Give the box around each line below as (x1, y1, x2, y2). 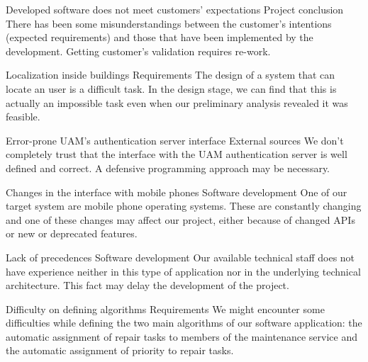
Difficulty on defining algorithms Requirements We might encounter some (6, 301, 325, 316)
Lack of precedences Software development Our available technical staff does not (6, 249, 355, 264)
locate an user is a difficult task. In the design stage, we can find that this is (6, 81, 337, 96)
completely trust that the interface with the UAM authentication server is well (6, 147, 347, 162)
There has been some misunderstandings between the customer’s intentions (6, 16, 332, 30)
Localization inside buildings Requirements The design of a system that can (6, 67, 335, 82)
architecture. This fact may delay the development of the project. (6, 278, 289, 293)
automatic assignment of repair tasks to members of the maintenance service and (6, 329, 358, 344)
